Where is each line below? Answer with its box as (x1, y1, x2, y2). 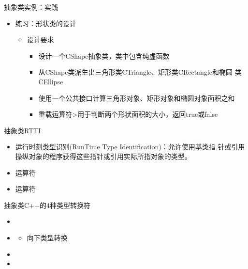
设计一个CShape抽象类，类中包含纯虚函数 (38, 50, 170, 61)
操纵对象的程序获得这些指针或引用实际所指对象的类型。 (15, 151, 191, 161)
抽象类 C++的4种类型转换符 (4, 200, 90, 210)
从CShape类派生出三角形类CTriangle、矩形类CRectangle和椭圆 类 (38, 67, 242, 77)
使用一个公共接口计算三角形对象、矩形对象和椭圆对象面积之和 (38, 93, 235, 103)
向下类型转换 (27, 232, 68, 242)
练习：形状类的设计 (15, 18, 76, 28)
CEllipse (38, 76, 63, 86)
